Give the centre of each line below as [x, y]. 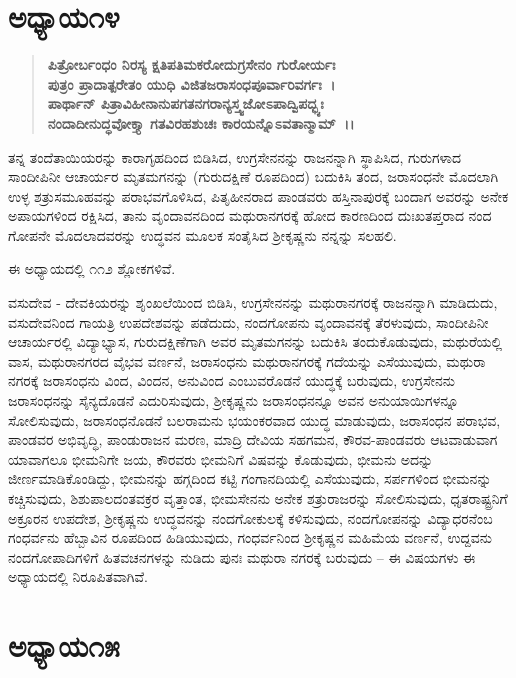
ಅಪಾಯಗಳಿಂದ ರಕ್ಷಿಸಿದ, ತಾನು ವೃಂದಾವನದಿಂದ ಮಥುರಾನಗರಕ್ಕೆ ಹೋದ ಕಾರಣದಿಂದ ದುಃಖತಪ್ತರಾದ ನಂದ [250, 215]
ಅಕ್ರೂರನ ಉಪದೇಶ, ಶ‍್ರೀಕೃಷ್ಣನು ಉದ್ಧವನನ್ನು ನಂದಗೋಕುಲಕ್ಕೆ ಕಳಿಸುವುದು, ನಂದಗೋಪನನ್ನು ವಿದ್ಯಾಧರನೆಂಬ [250, 517]
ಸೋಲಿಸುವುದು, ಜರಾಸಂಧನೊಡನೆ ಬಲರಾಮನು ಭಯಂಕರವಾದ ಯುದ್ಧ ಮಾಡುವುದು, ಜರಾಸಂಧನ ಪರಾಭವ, [254, 419]
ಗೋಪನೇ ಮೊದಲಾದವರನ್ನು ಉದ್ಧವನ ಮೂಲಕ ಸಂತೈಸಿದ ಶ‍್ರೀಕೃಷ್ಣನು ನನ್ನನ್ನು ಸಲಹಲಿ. [202, 234]
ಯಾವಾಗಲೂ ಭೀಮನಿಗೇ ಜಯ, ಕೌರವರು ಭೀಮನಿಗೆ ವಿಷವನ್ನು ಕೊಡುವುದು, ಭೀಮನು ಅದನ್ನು [221, 458]
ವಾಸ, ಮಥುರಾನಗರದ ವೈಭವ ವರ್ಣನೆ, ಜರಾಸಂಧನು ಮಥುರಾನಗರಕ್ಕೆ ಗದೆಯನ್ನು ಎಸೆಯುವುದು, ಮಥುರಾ [247, 360]
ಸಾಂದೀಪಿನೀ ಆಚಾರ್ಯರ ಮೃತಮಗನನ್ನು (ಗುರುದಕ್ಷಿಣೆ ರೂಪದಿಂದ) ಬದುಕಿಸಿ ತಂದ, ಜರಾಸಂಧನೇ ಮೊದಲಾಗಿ [253, 176]
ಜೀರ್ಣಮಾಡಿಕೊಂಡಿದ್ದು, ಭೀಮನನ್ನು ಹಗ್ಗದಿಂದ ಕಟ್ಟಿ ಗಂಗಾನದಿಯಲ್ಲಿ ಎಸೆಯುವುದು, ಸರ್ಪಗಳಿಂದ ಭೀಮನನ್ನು [250, 478]
